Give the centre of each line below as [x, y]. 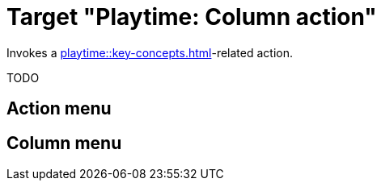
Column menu [64, 143]
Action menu [59, 109]
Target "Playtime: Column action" [192, 17]
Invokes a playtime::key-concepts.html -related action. [150, 52]
